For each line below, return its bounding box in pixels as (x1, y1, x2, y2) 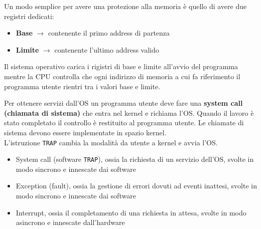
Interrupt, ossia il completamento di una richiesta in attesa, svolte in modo (16, 207, 246, 217)
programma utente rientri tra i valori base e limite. (4, 81, 161, 91)
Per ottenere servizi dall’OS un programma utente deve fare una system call (4, 98, 243, 108)
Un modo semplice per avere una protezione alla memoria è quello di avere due (4, 1, 247, 11)
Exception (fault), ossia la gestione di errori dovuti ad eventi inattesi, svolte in (16, 180, 257, 191)
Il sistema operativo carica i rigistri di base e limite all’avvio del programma (4, 61, 238, 72)
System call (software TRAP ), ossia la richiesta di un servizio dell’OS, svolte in (16, 154, 254, 164)
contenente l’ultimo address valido (54, 44, 159, 55)
